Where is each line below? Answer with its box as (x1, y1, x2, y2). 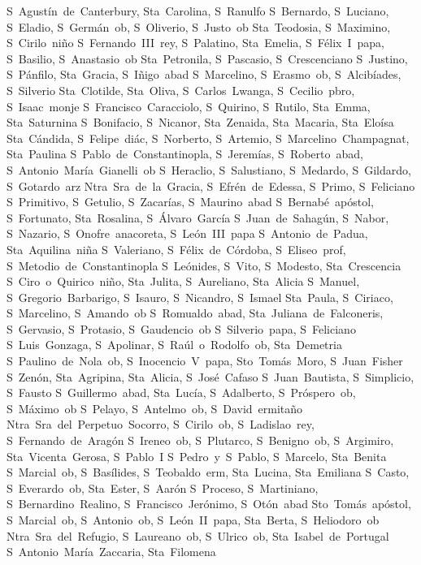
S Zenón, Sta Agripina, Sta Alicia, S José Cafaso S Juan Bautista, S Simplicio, (7, 368, 414, 385)
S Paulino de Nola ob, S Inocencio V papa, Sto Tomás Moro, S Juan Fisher (7, 352, 403, 369)
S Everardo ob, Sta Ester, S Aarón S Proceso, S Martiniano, (7, 479, 319, 496)
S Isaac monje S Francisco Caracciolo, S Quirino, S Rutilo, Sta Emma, (7, 97, 371, 114)
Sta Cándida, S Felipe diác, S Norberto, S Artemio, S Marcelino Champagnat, (7, 129, 410, 146)
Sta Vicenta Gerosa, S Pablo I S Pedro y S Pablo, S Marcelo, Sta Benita (7, 447, 387, 464)
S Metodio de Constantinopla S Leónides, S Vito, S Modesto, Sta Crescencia (7, 257, 401, 274)
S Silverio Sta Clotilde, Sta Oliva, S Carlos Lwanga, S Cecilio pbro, (7, 81, 355, 98)
